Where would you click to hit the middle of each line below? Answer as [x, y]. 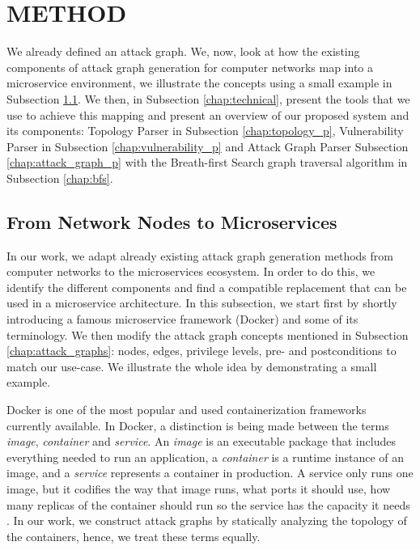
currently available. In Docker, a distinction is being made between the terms [198, 425]
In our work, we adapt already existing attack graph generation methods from [200, 255]
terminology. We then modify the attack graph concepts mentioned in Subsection [208, 334]
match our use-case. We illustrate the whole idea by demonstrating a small [192, 366]
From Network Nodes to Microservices [172, 221]
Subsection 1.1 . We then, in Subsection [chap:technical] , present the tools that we [208, 98]
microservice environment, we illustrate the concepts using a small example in [199, 83]
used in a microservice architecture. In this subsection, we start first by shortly [202, 303]
